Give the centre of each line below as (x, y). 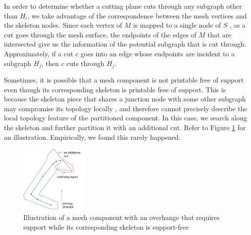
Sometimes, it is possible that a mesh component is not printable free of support (124, 80)
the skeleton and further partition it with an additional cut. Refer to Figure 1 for (125, 127)
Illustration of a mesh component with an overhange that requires (122, 217)
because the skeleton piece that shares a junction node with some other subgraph (125, 99)
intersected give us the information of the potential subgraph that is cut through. (125, 44)
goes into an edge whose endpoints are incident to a (158, 53)
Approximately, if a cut (39, 53)
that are (219, 34)
